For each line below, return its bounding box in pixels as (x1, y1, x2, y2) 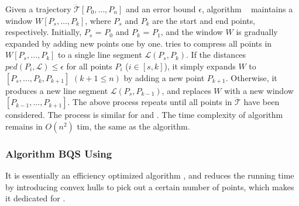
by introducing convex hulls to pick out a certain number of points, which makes (5, 180, 294, 193)
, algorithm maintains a (201, 3, 293, 15)
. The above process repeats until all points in (67, 96, 232, 108)
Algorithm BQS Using (5, 146, 112, 160)
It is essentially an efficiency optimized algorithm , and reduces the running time (5, 169, 294, 181)
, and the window (160, 26, 223, 38)
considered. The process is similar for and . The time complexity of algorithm (5, 109, 283, 121)
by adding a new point (123, 71, 205, 83)
